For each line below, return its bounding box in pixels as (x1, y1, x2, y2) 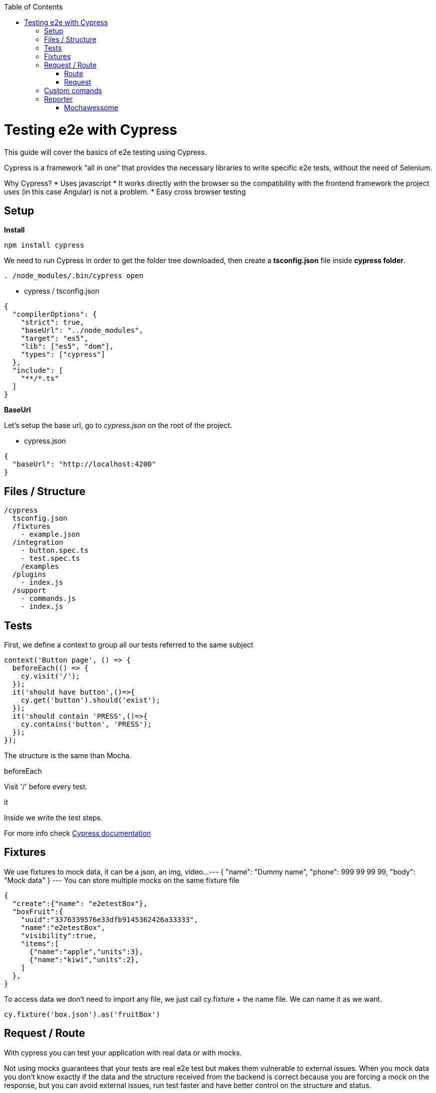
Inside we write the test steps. (4, 813, 103, 822)
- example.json (21, 530, 80, 539)
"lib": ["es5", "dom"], (21, 342, 114, 351)
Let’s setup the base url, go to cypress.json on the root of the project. (4, 421, 232, 430)
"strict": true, (21, 318, 85, 327)
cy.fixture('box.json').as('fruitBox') (4, 1010, 160, 1018)
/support (12, 586, 47, 595)
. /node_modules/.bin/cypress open (4, 272, 144, 280)
